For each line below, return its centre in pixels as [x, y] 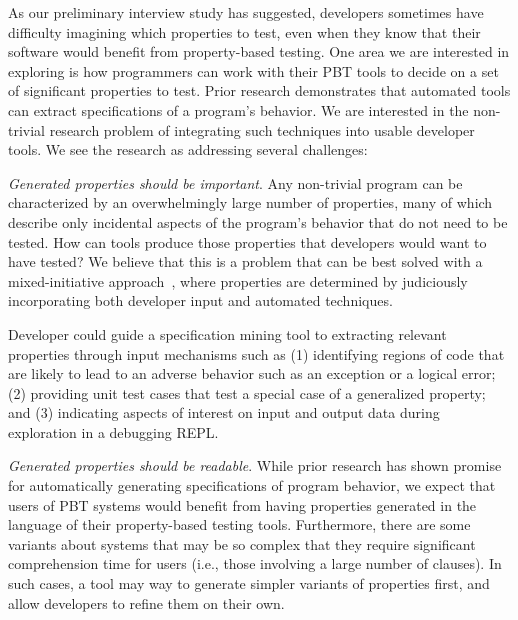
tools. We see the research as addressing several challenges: [188, 149]
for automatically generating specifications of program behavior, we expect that [252, 485]
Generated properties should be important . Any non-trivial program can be [235, 182]
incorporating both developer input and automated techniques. [200, 300]
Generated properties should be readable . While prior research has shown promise [255, 465]
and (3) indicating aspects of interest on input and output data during [224, 412]
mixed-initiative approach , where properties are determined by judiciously [238, 280]
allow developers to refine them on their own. [146, 602]
